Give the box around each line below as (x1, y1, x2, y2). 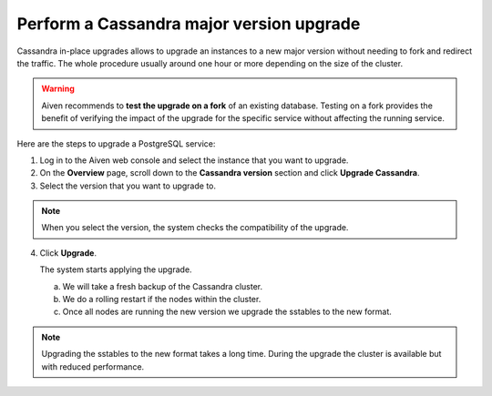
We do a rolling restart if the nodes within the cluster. (62, 294, 261, 305)
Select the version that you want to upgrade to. (39, 180, 217, 191)
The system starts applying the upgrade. (39, 264, 192, 275)
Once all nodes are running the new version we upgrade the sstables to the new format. (62, 306, 392, 318)
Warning (41, 83, 75, 95)
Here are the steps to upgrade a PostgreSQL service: (16, 137, 216, 149)
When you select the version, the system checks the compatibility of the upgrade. (41, 222, 349, 233)
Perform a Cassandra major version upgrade (16, 14, 361, 34)
